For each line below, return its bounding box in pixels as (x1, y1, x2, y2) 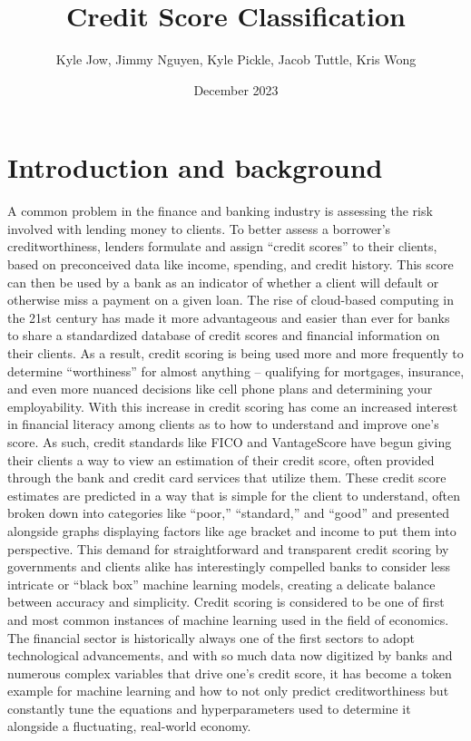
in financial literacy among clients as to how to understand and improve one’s (7, 414, 439, 434)
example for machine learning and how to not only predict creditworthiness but (7, 681, 449, 700)
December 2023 (193, 80, 279, 99)
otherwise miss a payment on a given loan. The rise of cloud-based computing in (7, 290, 454, 309)
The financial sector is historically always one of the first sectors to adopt (7, 628, 416, 647)
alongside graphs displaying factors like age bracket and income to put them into (7, 521, 456, 540)
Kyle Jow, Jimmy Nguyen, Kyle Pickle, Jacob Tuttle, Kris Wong (55, 50, 417, 69)
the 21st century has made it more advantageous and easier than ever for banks (7, 307, 450, 327)
